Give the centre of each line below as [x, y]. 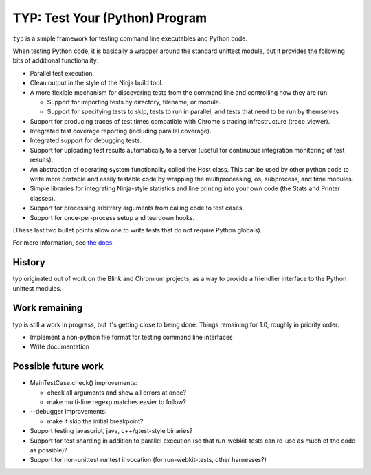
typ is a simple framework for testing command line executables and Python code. [130, 38]
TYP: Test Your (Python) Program [110, 18]
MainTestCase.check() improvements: [83, 383]
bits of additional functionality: [56, 60]
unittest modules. [37, 288]
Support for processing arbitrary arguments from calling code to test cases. [137, 208]
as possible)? [49, 450]
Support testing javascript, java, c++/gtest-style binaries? [111, 431]
